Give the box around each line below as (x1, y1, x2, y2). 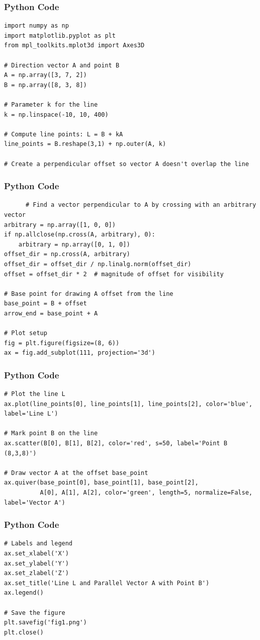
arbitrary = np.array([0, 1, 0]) (18, 241, 130, 248)
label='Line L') (4, 410, 58, 418)
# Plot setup (4, 330, 47, 337)
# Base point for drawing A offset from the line (4, 290, 174, 297)
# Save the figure (4, 609, 65, 616)
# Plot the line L (4, 390, 65, 398)
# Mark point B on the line (4, 430, 98, 437)
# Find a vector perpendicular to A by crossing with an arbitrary (25, 201, 256, 209)
